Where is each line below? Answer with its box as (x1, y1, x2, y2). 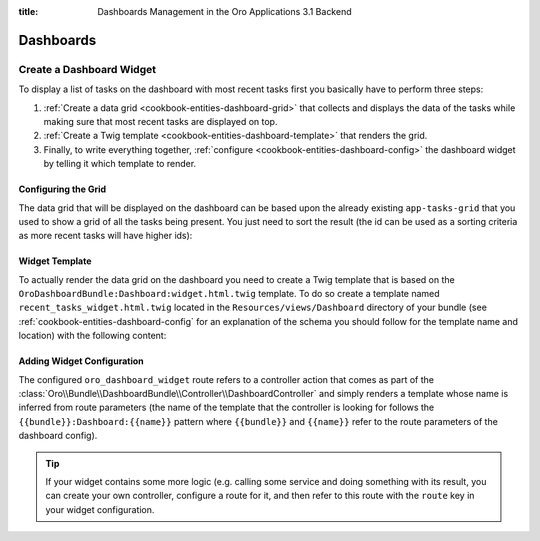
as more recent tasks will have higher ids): (18, 230, 193, 242)
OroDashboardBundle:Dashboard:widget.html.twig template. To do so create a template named (18, 288, 440, 300)
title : (18, 6, 39, 17)
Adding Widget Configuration (18, 355, 144, 367)
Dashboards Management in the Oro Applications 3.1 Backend (97, 6, 352, 17)
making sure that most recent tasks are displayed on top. (43, 115, 278, 127)
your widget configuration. (45, 503, 155, 515)
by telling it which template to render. (43, 158, 197, 170)
